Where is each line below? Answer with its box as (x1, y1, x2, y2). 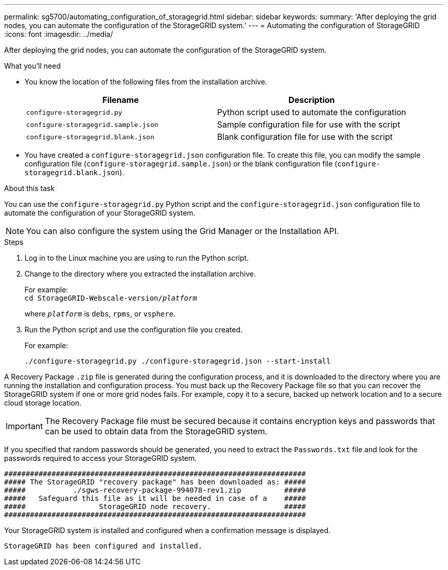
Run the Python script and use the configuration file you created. (25, 325, 243, 334)
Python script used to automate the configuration (217, 107, 407, 117)
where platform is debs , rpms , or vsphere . (25, 309, 176, 318)
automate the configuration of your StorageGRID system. (4, 208, 195, 217)
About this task (4, 184, 55, 193)
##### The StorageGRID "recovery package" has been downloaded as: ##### (4, 478, 306, 486)
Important (6, 421, 43, 431)
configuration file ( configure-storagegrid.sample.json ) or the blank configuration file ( (25, 159, 338, 168)
